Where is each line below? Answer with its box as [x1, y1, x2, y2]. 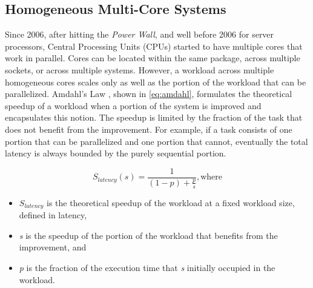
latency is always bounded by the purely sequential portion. [5, 147, 226, 159]
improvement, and [19, 241, 87, 253]
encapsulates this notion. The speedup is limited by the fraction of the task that [5, 111, 303, 124]
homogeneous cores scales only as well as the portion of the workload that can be [5, 75, 306, 88]
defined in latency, [19, 209, 87, 221]
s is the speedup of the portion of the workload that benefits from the [19, 229, 278, 241]
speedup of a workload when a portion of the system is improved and [5, 99, 262, 112]
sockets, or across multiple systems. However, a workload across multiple [5, 63, 274, 76]
